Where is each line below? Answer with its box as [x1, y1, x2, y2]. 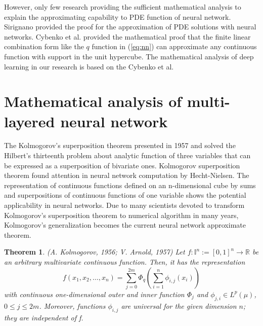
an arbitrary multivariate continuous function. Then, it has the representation [4, 257, 245, 267]
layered [4, 111, 55, 131]
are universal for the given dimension [121, 300, 237, 311]
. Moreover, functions [39, 300, 106, 311]
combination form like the [4, 41, 84, 52]
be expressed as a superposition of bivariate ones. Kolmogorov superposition [4, 160, 240, 170]
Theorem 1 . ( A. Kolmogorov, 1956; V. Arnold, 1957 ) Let [4, 246, 185, 257]
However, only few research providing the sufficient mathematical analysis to [4, 2, 241, 12]
